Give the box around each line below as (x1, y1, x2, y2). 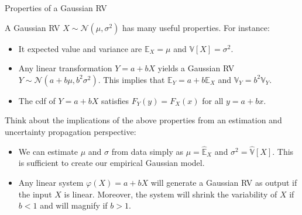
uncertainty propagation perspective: (5, 125, 136, 137)
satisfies (101, 94, 129, 106)
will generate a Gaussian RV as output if (150, 176, 297, 188)
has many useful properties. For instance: (122, 21, 270, 33)
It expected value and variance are (18, 42, 142, 54)
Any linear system (18, 176, 84, 188)
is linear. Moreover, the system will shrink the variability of (64, 188, 277, 200)
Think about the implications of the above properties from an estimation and (5, 114, 282, 126)
